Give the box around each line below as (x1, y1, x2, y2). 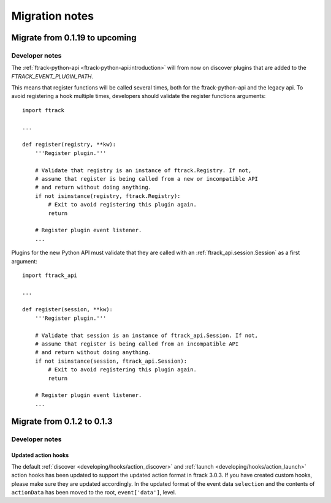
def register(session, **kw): (22, 306, 113, 313)
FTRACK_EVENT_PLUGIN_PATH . (11, 72, 93, 80)
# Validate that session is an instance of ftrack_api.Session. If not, (34, 331, 259, 339)
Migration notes (11, 9, 94, 23)
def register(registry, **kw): (22, 141, 116, 148)
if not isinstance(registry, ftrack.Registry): (34, 192, 181, 199)
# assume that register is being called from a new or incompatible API (34, 175, 259, 182)
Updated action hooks (11, 452, 69, 459)
